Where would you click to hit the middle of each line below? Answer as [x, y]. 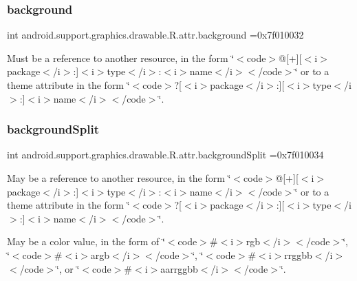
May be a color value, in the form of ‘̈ [86, 241]
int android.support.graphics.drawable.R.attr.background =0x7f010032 [155, 35]
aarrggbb [179, 268]
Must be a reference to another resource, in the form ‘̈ [121, 58]
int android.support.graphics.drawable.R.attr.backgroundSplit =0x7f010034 [165, 155]
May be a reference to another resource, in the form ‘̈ [119, 178]
